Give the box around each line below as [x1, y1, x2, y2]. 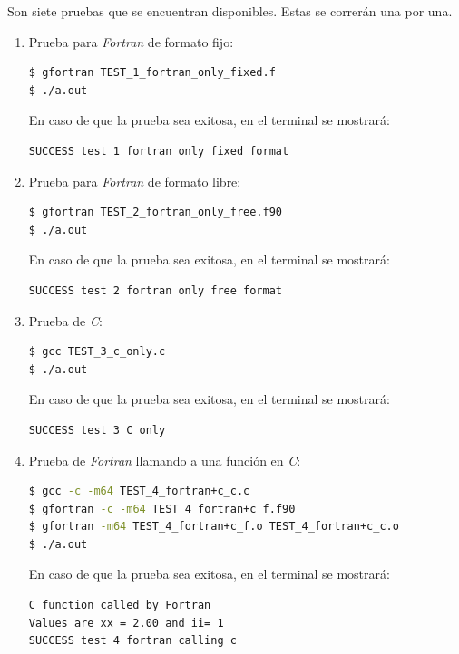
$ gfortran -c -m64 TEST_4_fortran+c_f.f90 [28, 502, 296, 515]
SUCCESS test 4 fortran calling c [28, 634, 237, 648]
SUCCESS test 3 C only [28, 423, 166, 437]
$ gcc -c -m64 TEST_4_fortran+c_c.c [28, 485, 250, 498]
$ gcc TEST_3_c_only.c [28, 345, 166, 359]
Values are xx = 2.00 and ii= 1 [28, 616, 224, 630]
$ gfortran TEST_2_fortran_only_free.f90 [28, 206, 283, 219]
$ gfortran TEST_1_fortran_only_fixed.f [28, 66, 276, 80]
